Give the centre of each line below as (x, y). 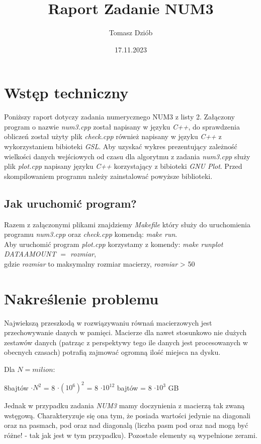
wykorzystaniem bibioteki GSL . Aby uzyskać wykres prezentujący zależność (121, 146)
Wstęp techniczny (66, 92)
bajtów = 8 (134, 387)
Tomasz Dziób (131, 33)
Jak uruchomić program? (70, 203)
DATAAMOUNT (30, 254)
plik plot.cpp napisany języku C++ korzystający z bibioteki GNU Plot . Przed (123, 166)
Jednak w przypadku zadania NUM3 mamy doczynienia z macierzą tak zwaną (124, 405)
